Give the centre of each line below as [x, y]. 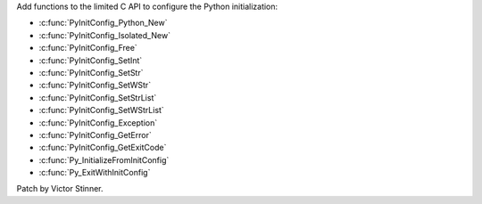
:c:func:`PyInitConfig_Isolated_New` [105, 35]
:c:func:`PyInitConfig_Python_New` [103, 23]
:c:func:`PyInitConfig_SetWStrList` [101, 110]
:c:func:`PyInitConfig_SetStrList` [98, 97]
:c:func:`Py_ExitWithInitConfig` [95, 173]
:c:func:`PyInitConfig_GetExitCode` [103, 148]
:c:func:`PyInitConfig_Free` [88, 48]
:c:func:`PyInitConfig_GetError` [95, 135]
